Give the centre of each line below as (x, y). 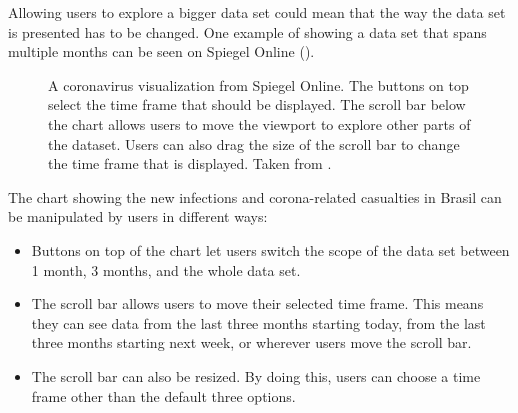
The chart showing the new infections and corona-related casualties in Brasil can (255, 196)
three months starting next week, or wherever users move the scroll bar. (251, 342)
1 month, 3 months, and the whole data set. (166, 269)
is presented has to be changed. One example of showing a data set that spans (247, 31)
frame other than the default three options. (163, 395)
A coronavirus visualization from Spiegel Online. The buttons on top (258, 84)
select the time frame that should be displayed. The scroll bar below (257, 104)
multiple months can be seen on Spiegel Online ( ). (161, 51)
